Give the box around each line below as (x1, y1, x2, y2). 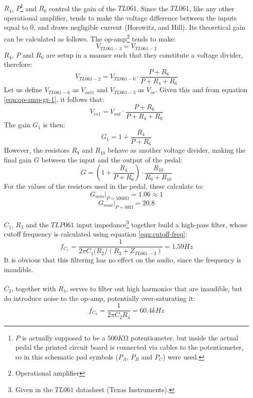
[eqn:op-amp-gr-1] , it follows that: (4, 94, 104, 104)
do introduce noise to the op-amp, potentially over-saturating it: (4, 293, 196, 303)
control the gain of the (49, 3, 116, 13)
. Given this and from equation (155, 84, 248, 95)
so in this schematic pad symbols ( (15, 351, 118, 361)
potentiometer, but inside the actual (130, 332, 238, 342)
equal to (4, 22, 28, 32)
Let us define (4, 84, 42, 95)
